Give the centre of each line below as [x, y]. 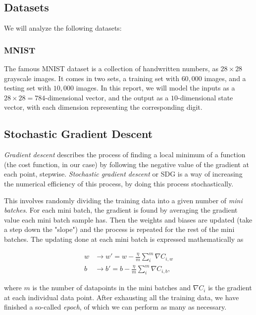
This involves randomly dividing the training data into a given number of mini [123, 200]
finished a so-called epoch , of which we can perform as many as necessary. [115, 307]
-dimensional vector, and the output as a [107, 97]
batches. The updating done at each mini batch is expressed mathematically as [124, 239]
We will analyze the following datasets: [63, 28]
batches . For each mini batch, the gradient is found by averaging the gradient [121, 210]
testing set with [28, 88]
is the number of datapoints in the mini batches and [112, 288]
